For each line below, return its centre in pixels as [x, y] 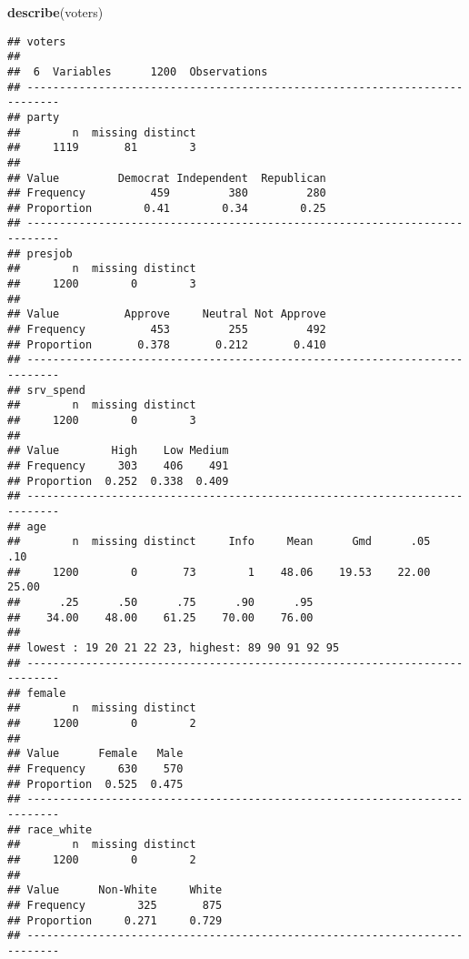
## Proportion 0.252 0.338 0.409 [118, 481]
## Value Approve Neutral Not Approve [167, 314]
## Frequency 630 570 [95, 769]
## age [27, 526]
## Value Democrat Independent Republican [167, 178]
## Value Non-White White [115, 890]
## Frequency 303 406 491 [118, 465]
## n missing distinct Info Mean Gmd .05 [219, 542]
